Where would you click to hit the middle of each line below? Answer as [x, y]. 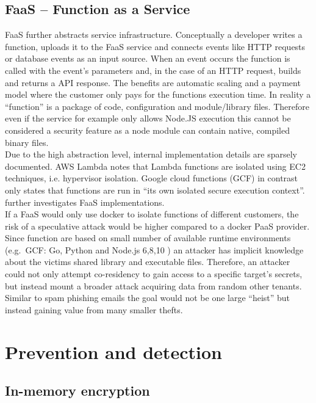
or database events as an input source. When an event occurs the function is [148, 58]
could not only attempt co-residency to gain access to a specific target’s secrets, [154, 274]
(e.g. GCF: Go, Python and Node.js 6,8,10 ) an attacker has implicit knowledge [154, 249]
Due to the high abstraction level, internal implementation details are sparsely [151, 154]
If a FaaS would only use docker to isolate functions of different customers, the [152, 214]
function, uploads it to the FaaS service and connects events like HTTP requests [155, 46]
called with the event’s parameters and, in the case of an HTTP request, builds [153, 70]
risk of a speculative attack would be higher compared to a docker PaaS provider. [157, 226]
